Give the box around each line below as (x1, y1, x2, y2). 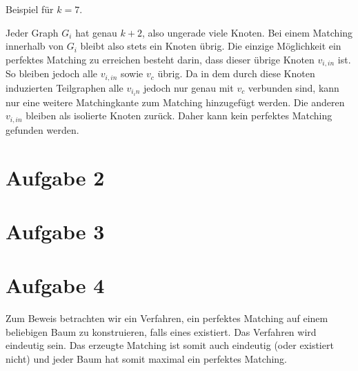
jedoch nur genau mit (143, 80, 234, 94)
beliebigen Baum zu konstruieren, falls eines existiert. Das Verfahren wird (6, 324, 317, 339)
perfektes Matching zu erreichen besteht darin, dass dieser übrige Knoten (6, 52, 315, 66)
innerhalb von (6, 39, 64, 53)
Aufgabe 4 (6, 271, 105, 299)
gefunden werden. (6, 122, 79, 137)
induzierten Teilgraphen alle (6, 80, 123, 94)
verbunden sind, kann (248, 80, 339, 94)
